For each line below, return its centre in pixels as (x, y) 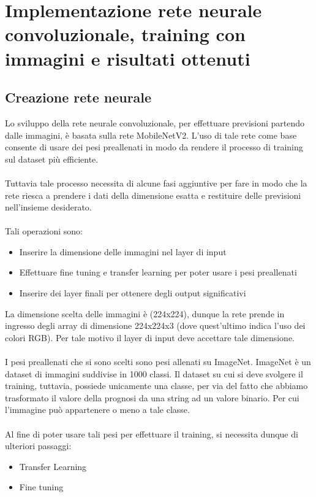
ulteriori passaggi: (38, 446)
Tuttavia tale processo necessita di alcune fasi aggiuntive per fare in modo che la (156, 183)
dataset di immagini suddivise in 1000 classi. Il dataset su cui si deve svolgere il (154, 373)
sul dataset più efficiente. (52, 159)
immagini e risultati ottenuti (128, 58)
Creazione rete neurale (78, 97)
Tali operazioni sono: (44, 231)
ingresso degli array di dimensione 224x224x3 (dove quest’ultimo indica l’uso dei (155, 326)
